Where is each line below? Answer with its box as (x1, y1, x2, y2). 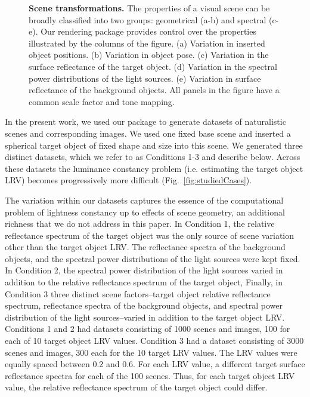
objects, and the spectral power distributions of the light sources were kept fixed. (5, 252, 300, 264)
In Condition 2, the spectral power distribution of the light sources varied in (5, 264, 283, 276)
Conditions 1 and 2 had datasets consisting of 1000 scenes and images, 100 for (5, 322, 290, 335)
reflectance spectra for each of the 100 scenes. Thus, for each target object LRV (5, 369, 295, 381)
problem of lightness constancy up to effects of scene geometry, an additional (5, 205, 285, 218)
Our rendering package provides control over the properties (41, 25, 256, 38)
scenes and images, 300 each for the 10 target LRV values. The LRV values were (5, 346, 297, 358)
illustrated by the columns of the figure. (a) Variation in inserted (29, 36, 265, 49)
